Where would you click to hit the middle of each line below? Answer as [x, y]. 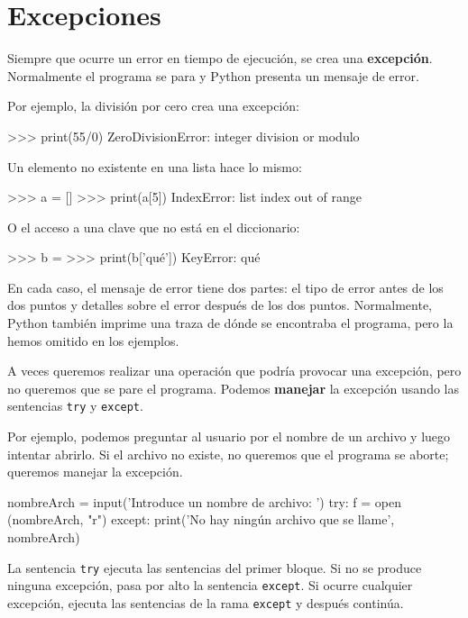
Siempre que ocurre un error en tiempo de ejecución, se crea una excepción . [220, 58]
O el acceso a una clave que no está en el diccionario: [154, 227]
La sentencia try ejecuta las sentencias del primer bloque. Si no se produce [215, 567]
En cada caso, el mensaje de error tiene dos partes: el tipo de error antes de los [225, 287]
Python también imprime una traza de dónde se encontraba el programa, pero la [230, 323]
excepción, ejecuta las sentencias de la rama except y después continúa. [206, 602]
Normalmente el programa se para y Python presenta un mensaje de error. [213, 75]
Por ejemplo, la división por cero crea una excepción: [153, 106]
